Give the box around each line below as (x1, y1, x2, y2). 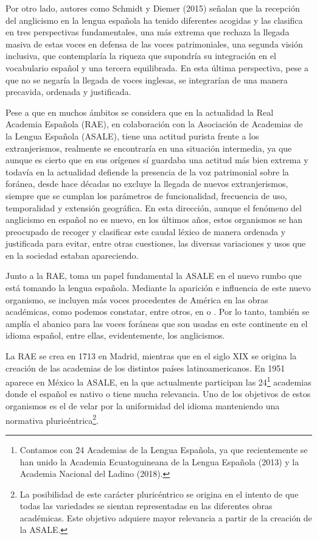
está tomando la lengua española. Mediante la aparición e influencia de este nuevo (5, 281, 311, 294)
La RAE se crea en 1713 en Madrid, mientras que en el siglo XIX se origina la (5, 350, 297, 362)
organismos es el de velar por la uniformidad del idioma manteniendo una (5, 400, 280, 412)
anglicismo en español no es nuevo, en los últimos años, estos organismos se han (5, 213, 303, 226)
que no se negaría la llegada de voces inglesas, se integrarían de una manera (5, 73, 288, 86)
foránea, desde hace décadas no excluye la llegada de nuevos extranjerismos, (5, 177, 288, 190)
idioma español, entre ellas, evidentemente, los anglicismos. (5, 329, 225, 342)
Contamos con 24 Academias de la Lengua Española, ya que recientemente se (19, 443, 308, 456)
